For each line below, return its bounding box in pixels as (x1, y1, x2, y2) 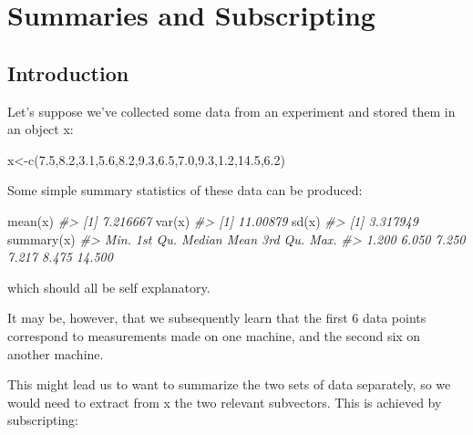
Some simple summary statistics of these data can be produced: (7, 181, 363, 200)
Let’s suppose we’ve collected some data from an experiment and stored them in (7, 101, 456, 120)
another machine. (7, 344, 104, 363)
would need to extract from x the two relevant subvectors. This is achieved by (7, 392, 442, 411)
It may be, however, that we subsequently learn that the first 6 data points (7, 308, 427, 327)
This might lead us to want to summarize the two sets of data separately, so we (7, 375, 451, 394)
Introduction (7, 58, 129, 87)
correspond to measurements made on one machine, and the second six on (7, 326, 421, 345)
